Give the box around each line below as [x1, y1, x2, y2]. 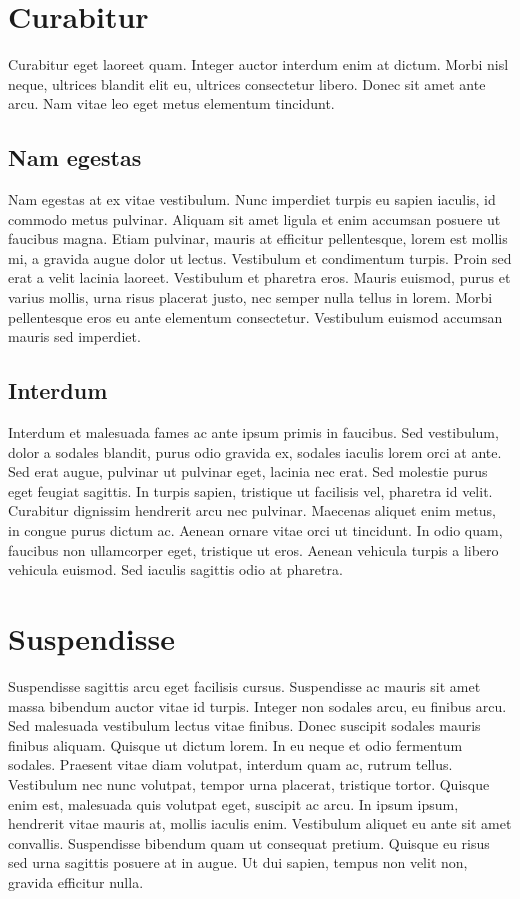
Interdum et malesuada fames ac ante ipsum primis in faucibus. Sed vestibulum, [8, 422, 499, 443]
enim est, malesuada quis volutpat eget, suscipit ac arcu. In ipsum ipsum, [8, 793, 459, 814]
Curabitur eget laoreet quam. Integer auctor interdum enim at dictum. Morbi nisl [8, 54, 509, 75]
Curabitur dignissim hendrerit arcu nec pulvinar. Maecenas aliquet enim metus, [8, 500, 496, 521]
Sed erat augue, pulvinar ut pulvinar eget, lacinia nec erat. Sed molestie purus [8, 461, 488, 482]
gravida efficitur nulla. [8, 871, 144, 892]
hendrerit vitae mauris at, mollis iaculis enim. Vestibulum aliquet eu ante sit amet [8, 813, 512, 834]
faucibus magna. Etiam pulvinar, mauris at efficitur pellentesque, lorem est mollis [8, 228, 508, 249]
